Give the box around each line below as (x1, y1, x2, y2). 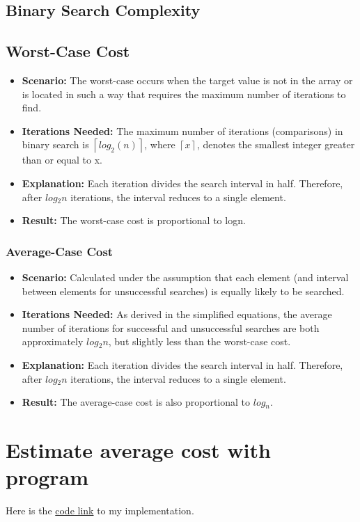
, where (144, 137, 175, 152)
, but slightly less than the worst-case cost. (108, 334, 291, 349)
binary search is (22, 137, 89, 152)
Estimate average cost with (6, 435, 271, 464)
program (6, 463, 89, 491)
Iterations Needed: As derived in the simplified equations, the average (22, 307, 332, 322)
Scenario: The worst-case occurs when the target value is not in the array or (22, 72, 353, 87)
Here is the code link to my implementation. (6, 503, 194, 518)
